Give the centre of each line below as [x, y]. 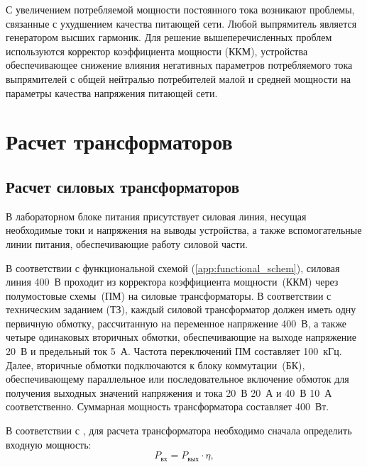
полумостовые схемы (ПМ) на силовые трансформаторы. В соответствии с [169, 295]
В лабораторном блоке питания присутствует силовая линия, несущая [156, 216]
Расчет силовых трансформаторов [123, 186]
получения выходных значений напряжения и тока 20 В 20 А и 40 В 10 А [169, 392]
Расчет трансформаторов [119, 141]
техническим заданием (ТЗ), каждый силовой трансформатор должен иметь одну [181, 309]
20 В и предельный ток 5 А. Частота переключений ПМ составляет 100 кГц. [174, 351]
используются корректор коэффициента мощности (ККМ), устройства [157, 51]
